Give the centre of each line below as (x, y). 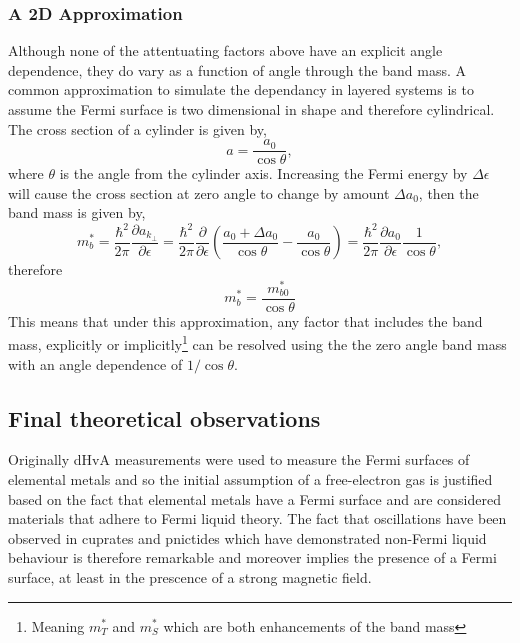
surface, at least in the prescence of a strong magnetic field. (190, 576)
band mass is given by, (77, 212)
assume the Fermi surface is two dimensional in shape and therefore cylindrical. (251, 109)
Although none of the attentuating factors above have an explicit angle (225, 50)
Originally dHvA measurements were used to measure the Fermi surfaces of (239, 459)
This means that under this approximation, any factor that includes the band (245, 320)
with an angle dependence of (95, 363)
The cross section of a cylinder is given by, (137, 128)
